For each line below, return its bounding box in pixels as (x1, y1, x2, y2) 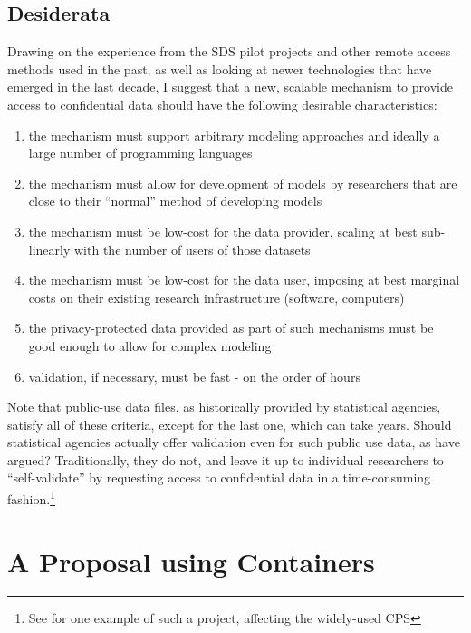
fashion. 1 (7, 487, 55, 508)
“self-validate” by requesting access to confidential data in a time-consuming (7, 468, 431, 487)
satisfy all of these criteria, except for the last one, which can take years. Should (7, 414, 452, 433)
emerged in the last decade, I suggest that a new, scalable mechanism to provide (7, 77, 453, 96)
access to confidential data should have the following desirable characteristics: (7, 94, 437, 113)
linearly (28, 239, 71, 258)
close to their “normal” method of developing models (28, 191, 322, 210)
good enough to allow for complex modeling (28, 336, 272, 355)
